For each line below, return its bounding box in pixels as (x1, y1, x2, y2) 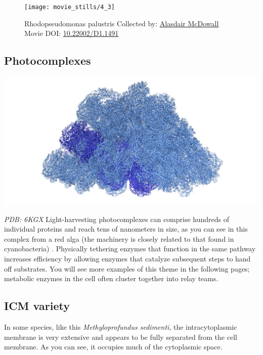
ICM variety (4, 298, 70, 314)
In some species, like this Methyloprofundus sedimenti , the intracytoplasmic (4, 321, 237, 332)
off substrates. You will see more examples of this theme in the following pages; (4, 263, 250, 274)
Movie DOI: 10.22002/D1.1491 (24, 28, 119, 38)
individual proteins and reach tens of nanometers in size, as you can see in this (4, 224, 248, 234)
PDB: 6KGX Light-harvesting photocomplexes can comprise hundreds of (4, 213, 230, 224)
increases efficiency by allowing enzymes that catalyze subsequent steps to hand (4, 253, 251, 263)
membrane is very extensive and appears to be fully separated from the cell (4, 331, 237, 342)
